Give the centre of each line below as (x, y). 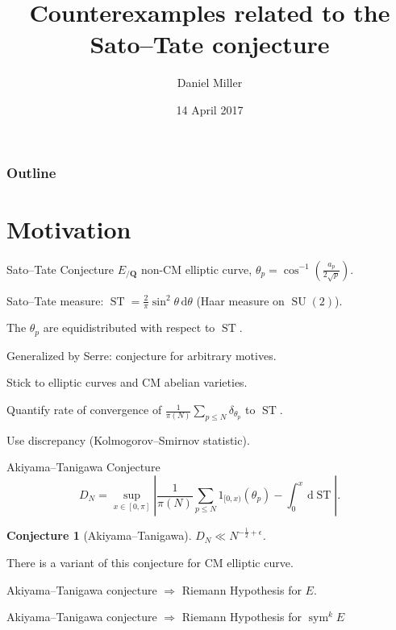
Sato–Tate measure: (55, 300)
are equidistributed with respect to (129, 327)
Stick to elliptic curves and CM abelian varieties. (127, 382)
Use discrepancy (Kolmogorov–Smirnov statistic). (128, 439)
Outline (31, 172)
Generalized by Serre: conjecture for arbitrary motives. (142, 355)
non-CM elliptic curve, (196, 269)
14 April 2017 (210, 109)
